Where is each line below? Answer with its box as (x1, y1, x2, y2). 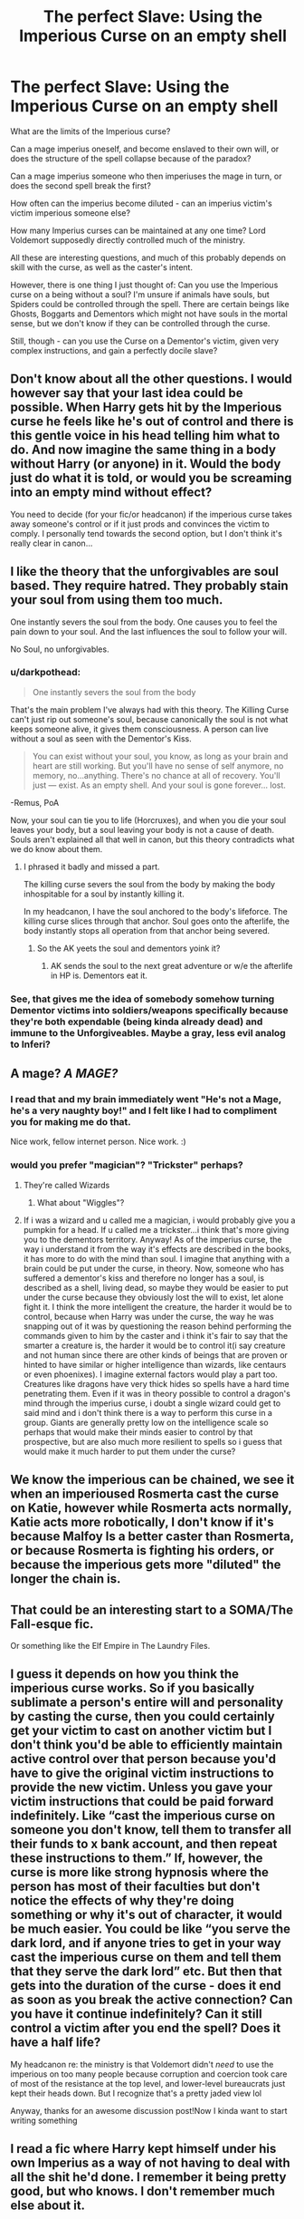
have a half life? (10, 2035, 101, 2050)
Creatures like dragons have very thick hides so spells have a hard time (23, 1378, 290, 1389)
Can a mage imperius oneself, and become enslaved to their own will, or (10, 143, 280, 154)
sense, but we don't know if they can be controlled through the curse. (10, 317, 271, 328)
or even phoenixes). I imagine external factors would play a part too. (23, 1369, 279, 1380)
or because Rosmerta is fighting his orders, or (10, 1543, 274, 1558)
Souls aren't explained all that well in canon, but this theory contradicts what (10, 834, 295, 845)
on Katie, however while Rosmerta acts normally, (10, 1500, 292, 1516)
